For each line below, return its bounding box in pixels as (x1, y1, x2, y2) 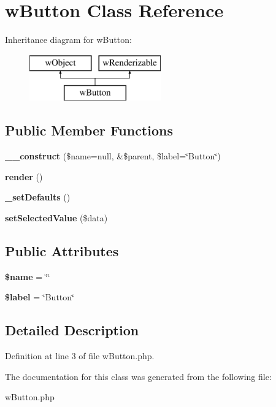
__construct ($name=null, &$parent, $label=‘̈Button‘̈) (5, 150, 221, 162)
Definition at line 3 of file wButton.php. (5, 349, 155, 362)
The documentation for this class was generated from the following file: (5, 370, 272, 382)
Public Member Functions (5, 121, 173, 140)
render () (5, 170, 43, 183)
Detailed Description (5, 321, 139, 340)
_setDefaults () (5, 191, 71, 203)
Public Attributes (5, 241, 119, 260)
